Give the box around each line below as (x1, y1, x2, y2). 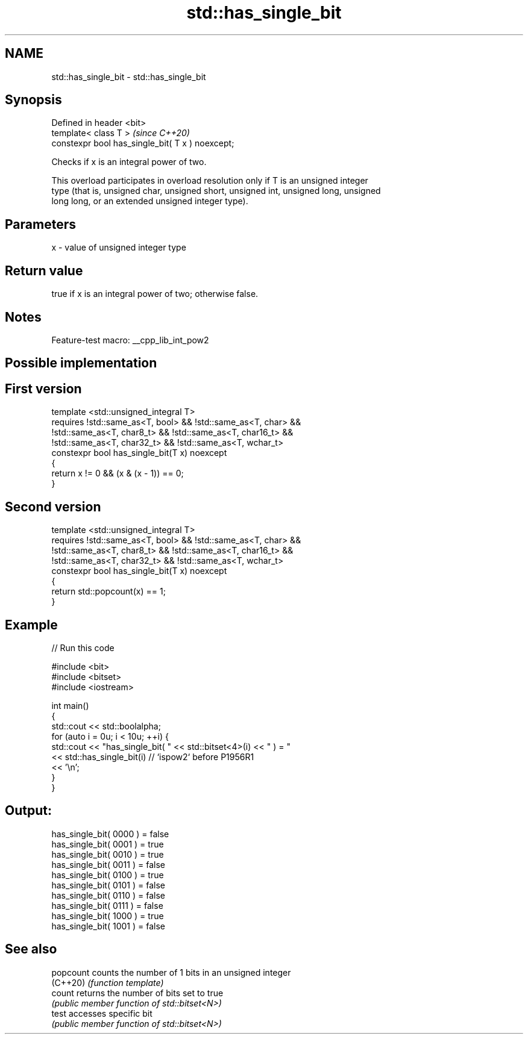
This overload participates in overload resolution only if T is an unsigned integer (51, 175, 368, 186)
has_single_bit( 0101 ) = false (51, 879, 165, 890)
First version (5, 381, 82, 396)
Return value (5, 263, 83, 278)
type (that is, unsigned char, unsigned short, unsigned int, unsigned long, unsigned (51, 186, 381, 196)
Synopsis (5, 92, 62, 108)
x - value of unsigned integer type (51, 242, 186, 253)
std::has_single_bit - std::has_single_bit (51, 71, 206, 82)
